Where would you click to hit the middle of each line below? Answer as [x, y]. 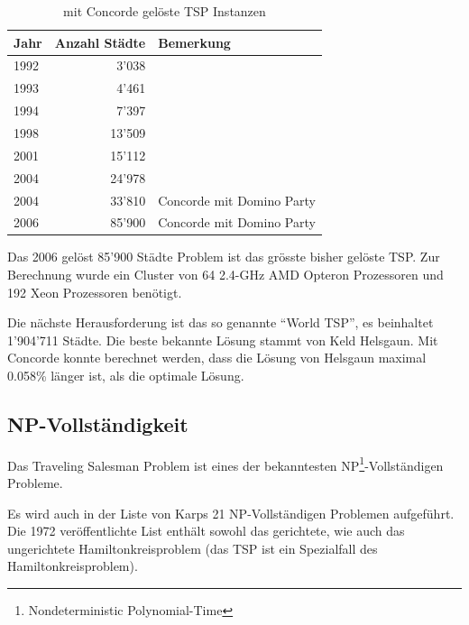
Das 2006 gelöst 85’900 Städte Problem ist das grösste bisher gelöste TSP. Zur [224, 257]
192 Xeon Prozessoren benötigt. [95, 292]
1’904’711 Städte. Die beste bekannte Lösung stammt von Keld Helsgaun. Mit [223, 340]
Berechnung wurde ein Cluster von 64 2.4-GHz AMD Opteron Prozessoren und [225, 275]
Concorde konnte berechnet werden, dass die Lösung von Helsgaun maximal [217, 358]
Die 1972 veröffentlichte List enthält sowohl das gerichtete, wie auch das [206, 531]
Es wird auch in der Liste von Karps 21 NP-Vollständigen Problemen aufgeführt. [231, 513]
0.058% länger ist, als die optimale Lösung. [126, 375]
